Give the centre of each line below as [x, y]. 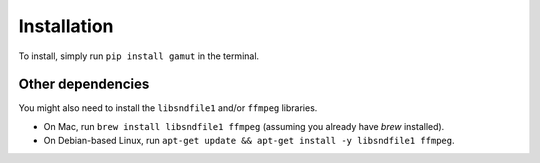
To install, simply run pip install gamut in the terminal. [139, 56]
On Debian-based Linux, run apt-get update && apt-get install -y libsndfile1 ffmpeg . [249, 141]
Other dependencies [84, 84]
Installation [66, 26]
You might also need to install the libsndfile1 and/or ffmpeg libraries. [168, 108]
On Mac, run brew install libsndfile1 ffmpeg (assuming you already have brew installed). [244, 126]
